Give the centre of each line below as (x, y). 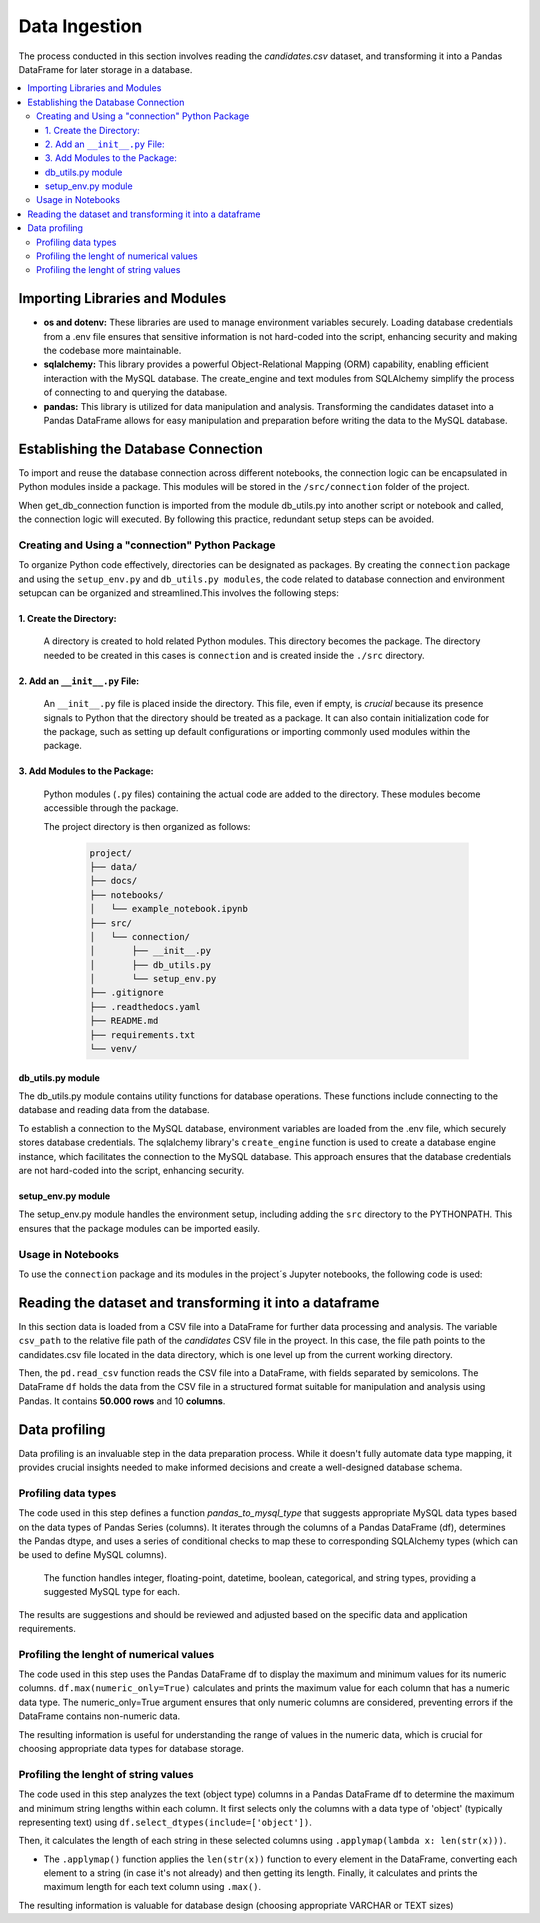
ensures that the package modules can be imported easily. (139, 1228)
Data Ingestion (80, 26)
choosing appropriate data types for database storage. (131, 1748)
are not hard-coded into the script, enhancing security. (131, 1170)
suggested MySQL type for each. (111, 1592)
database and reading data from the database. (114, 1110)
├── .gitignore (126, 993)
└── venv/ (113, 1049)
